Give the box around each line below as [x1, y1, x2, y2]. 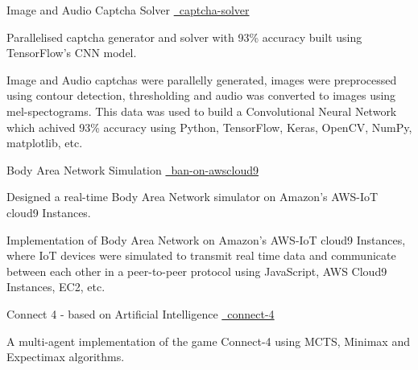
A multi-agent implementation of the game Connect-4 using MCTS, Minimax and [6, 332, 410, 349]
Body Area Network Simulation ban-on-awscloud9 [6, 161, 259, 178]
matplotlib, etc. [6, 134, 83, 151]
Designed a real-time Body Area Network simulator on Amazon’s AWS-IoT [6, 188, 379, 205]
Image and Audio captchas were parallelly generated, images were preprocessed [6, 71, 397, 88]
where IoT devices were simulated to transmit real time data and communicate [6, 247, 396, 264]
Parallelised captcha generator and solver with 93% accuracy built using [6, 28, 362, 45]
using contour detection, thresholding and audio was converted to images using [6, 87, 396, 104]
